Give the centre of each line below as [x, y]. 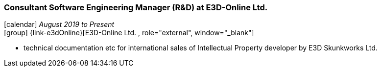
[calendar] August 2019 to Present [59, 24]
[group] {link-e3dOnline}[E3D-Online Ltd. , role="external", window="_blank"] [129, 33]
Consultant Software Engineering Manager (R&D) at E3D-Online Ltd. [136, 7]
